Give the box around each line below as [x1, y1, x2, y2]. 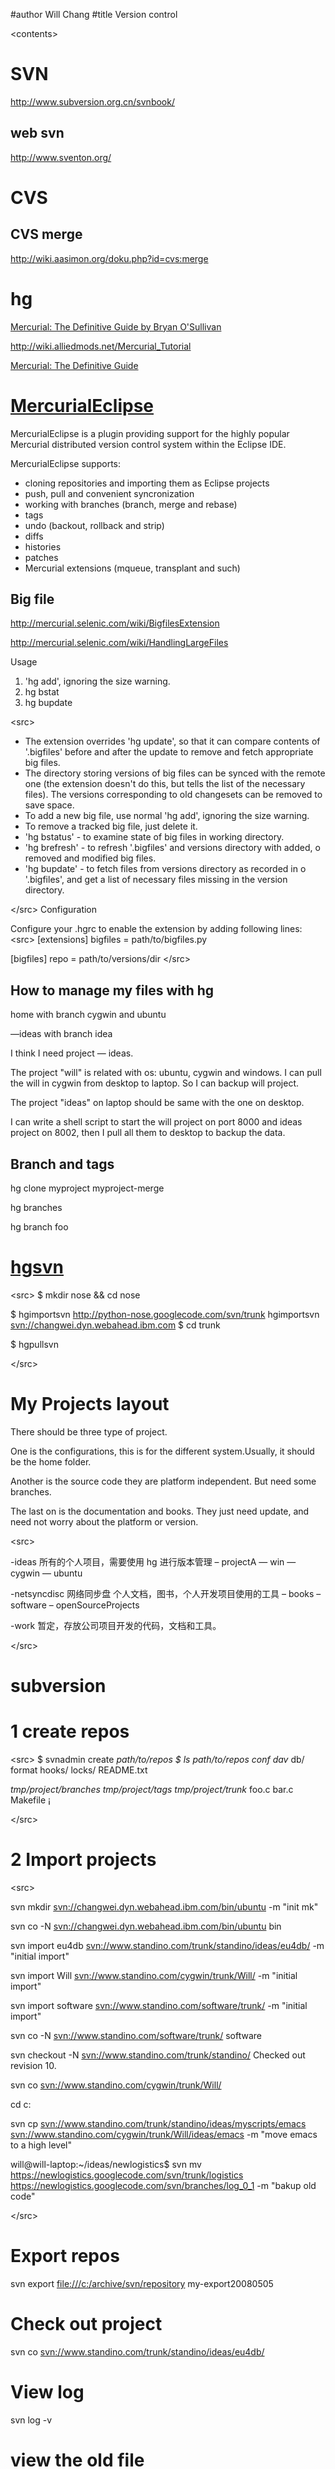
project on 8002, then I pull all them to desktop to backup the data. [10, 1127, 286, 1139]
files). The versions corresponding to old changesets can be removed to [24, 789, 323, 801]
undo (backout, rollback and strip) [24, 519, 165, 531]
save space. [24, 799, 75, 811]
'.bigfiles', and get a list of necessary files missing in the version [24, 874, 288, 886]
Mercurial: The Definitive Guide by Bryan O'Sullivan [10, 320, 222, 333]
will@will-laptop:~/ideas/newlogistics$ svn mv [10, 2159, 202, 2170]
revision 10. [10, 2060, 57, 2071]
